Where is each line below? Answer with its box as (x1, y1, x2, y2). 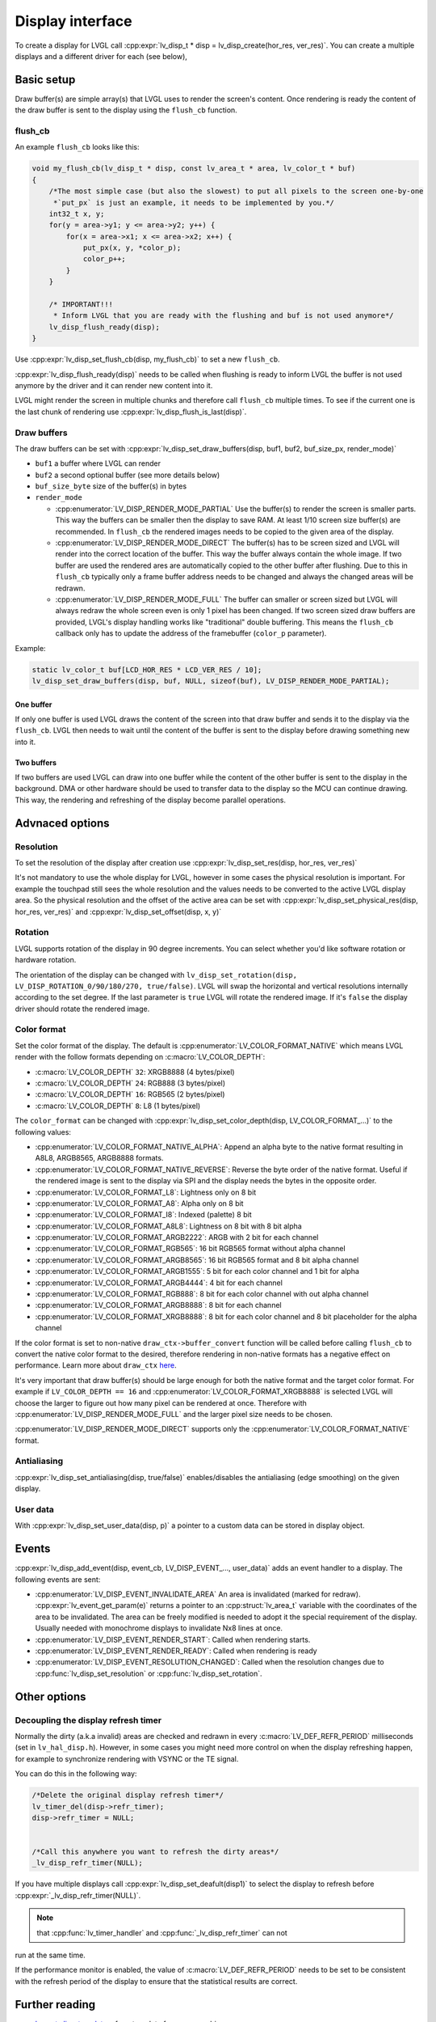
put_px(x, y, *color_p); (82, 243, 182, 252)
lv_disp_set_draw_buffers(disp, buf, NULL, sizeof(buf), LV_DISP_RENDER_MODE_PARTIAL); (31, 676, 390, 685)
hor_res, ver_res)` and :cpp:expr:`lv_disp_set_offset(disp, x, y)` (15, 907, 222, 916)
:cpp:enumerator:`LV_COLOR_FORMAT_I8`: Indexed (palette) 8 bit (35, 1210, 252, 1220)
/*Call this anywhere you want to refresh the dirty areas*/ (31, 1847, 279, 1856)
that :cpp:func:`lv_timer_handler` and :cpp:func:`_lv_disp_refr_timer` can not (36, 1927, 288, 1937)
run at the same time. (15, 1950, 86, 1960)
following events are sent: (15, 1574, 101, 1584)
